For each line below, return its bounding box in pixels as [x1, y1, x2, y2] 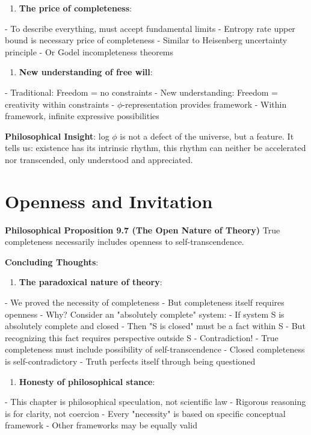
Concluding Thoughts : [5, 255, 99, 268]
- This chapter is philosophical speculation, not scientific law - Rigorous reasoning [5, 395, 306, 408]
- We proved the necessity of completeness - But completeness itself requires [5, 296, 285, 309]
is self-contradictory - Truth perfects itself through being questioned [5, 355, 256, 367]
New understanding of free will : [19, 66, 153, 78]
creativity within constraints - [5, 97, 115, 110]
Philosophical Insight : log [5, 129, 109, 142]
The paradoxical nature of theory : [19, 276, 162, 288]
